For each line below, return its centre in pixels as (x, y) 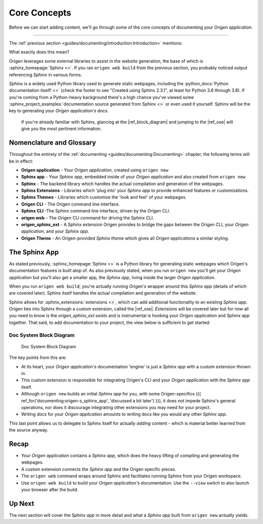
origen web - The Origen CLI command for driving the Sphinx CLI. (88, 218)
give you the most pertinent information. (61, 129)
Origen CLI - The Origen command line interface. (71, 204)
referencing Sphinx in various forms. (46, 75)
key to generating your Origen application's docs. (59, 111)
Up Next (21, 503)
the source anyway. (29, 430)
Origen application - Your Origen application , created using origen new (95, 170)
